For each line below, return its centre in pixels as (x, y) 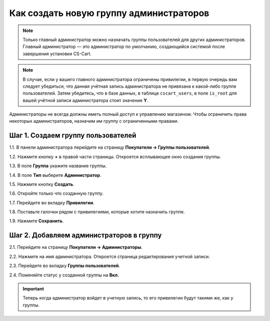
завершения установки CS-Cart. (57, 54)
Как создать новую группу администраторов (109, 13)
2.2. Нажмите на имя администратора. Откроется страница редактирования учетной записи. (109, 256)
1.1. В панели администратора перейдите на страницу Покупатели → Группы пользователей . (110, 147)
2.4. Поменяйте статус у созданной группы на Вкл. (64, 275)
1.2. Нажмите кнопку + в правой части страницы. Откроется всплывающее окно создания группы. (115, 156)
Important (33, 288)
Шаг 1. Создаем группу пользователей (73, 135)
